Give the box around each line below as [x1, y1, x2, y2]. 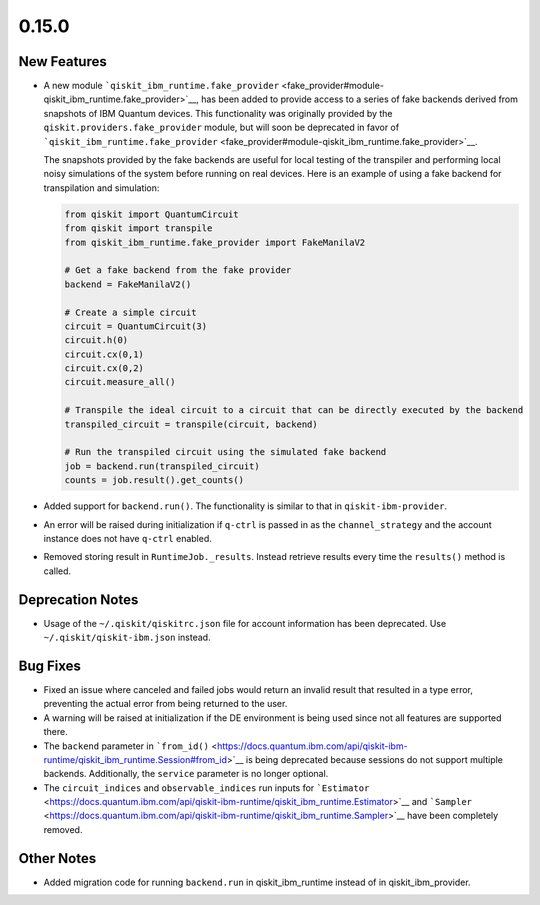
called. [43, 565, 72, 577]
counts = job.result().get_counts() [64, 475, 245, 486]
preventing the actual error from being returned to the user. [43, 698, 288, 710]
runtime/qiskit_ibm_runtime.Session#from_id [43, 753, 228, 765]
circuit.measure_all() [64, 376, 176, 388]
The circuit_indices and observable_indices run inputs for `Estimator [43, 781, 370, 794]
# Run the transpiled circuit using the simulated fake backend [64, 446, 387, 458]
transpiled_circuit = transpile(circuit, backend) [64, 418, 319, 430]
